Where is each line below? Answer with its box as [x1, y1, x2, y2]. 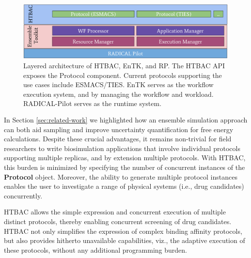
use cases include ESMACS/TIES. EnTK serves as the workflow [23, 79, 214, 90]
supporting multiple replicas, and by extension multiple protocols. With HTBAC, [4, 152, 246, 163]
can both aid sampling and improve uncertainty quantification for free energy [4, 124, 234, 134]
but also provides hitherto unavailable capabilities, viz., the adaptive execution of [4, 235, 245, 245]
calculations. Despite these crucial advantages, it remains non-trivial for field [4, 134, 232, 144]
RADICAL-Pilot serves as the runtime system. [23, 98, 162, 108]
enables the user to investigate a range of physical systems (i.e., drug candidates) [4, 181, 244, 191]
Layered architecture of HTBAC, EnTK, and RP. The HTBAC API [23, 61, 225, 71]
